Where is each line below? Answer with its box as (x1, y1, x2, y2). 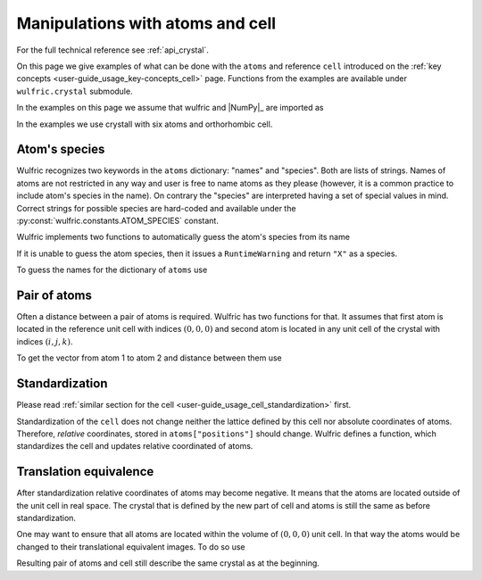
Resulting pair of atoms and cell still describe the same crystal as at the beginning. (16, 558, 320, 568)
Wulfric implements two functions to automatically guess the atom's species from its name (16, 232, 350, 243)
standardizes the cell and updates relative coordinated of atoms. (16, 441, 253, 452)
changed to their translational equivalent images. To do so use (16, 541, 245, 552)
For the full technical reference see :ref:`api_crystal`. (16, 45, 210, 55)
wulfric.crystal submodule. (16, 86, 133, 96)
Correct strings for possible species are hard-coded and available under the (16, 203, 296, 213)
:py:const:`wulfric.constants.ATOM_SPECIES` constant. (16, 215, 219, 226)
